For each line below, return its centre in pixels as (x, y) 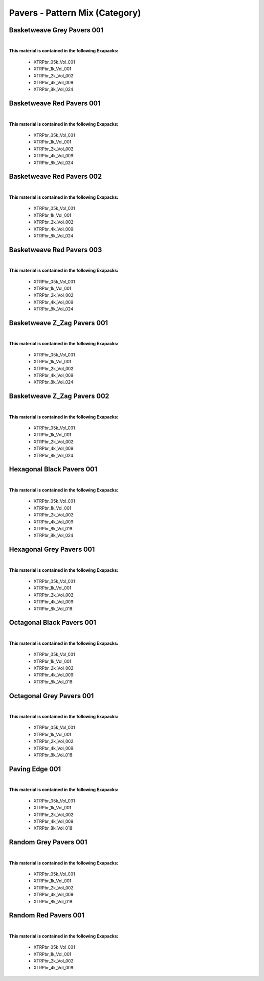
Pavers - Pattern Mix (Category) (75, 13)
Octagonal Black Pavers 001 (53, 622)
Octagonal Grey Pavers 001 (51, 696)
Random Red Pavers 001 (47, 915)
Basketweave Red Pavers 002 (55, 176)
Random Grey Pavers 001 (48, 842)
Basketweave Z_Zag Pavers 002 (59, 396)
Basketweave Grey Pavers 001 (56, 30)
